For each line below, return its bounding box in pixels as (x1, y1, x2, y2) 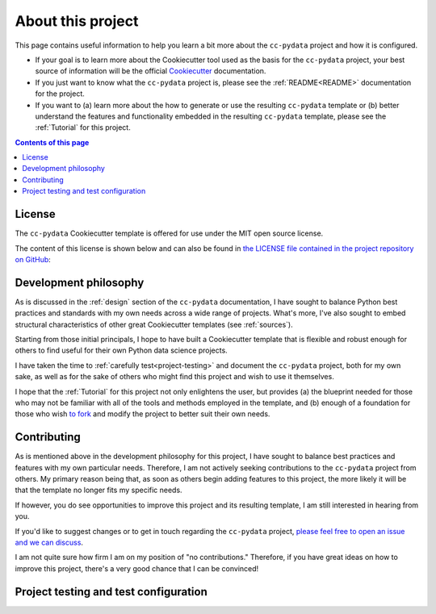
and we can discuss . (15, 537, 84, 547)
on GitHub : (15, 254, 52, 264)
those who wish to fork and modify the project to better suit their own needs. (15, 409, 270, 419)
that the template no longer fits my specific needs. (15, 485, 182, 495)
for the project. (35, 89, 85, 98)
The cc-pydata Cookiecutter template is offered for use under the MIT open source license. (15, 228, 324, 238)
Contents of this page (15, 137, 90, 147)
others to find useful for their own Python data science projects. (15, 345, 228, 355)
